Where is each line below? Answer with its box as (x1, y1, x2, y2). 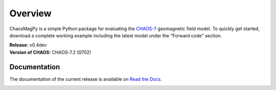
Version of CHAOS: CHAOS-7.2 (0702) (9, 49, 91, 55)
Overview (9, 8, 52, 19)
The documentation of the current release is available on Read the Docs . (9, 76, 162, 82)
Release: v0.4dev (9, 42, 47, 48)
